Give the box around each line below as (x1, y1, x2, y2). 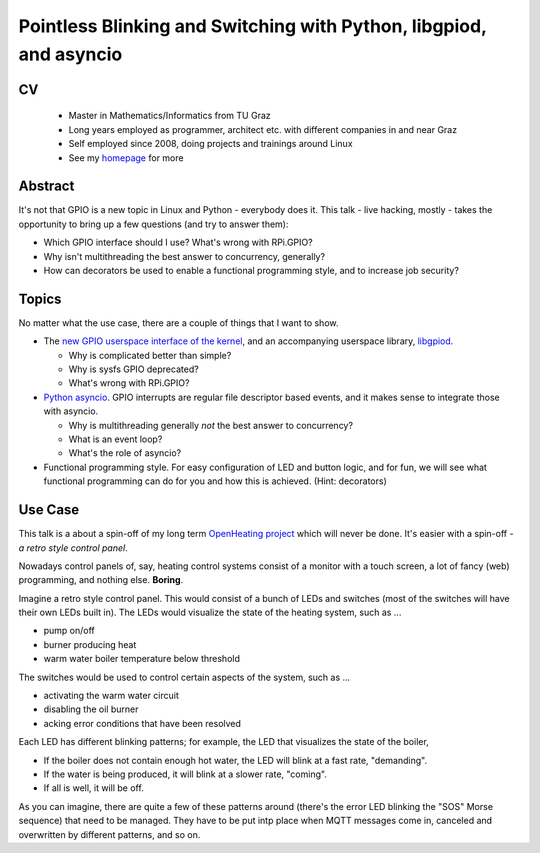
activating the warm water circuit (43, 690, 180, 702)
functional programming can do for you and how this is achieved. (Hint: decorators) (43, 475, 387, 487)
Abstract (18, 178, 75, 195)
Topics (18, 290, 62, 307)
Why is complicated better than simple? (68, 349, 232, 361)
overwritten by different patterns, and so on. (18, 828, 201, 840)
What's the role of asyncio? (68, 447, 182, 459)
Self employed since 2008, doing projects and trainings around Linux (68, 138, 354, 150)
